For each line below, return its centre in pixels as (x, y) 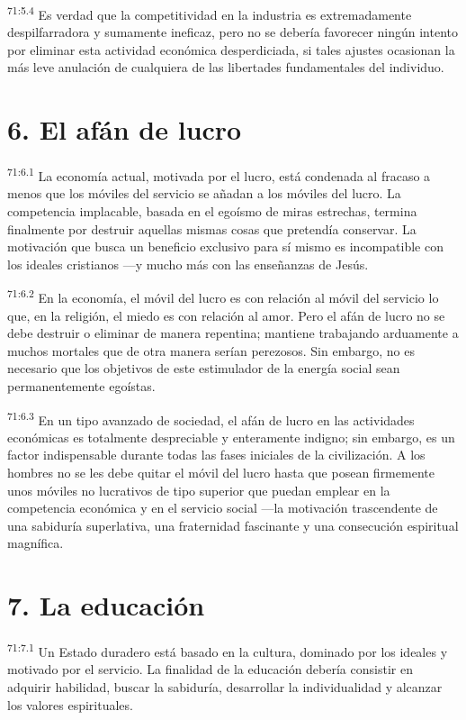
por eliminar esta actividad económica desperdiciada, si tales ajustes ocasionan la (231, 49)
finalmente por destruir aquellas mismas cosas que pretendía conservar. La (212, 228)
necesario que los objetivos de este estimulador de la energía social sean (204, 368)
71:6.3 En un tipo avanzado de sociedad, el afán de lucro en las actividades (211, 418)
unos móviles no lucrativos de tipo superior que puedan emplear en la (199, 490)
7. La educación (106, 605)
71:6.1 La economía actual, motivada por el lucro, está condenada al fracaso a (219, 174)
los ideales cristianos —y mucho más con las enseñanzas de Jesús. (188, 264)
